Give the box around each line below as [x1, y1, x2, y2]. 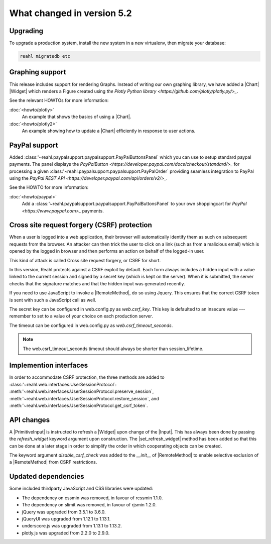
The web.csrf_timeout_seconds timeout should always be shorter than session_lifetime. [23, 346, 204, 352]
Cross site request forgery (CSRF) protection [9, 221, 153, 230]
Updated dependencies [9, 472, 84, 481]
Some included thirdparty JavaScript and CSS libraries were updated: [9, 485, 153, 492]
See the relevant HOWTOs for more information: [9, 97, 109, 103]
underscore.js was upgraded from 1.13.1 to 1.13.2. [22, 523, 122, 529]
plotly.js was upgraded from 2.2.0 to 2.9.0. [22, 530, 110, 536]
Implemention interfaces [9, 361, 88, 370]
